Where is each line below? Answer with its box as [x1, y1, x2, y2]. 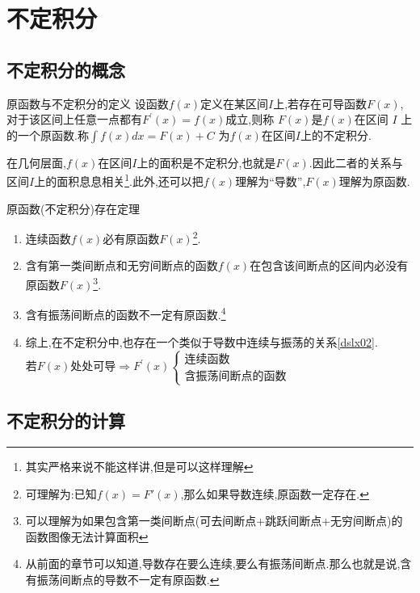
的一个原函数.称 [6, 126, 89, 143]
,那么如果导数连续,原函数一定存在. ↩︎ [180, 485, 369, 502]
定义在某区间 [200, 95, 269, 111]
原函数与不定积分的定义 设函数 [6, 95, 169, 111]
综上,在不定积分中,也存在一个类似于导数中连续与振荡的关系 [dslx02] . [25, 333, 378, 350]
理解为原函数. [338, 173, 410, 190]
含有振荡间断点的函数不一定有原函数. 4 [25, 304, 226, 322]
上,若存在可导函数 [273, 95, 367, 111]
